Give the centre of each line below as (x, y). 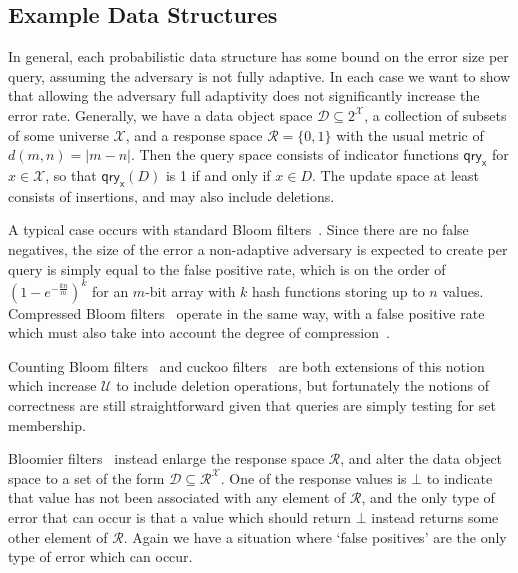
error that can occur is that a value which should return (180, 516)
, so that (71, 174)
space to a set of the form (86, 477)
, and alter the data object (421, 458)
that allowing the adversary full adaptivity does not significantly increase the (244, 95)
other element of (58, 536)
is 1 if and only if (218, 174)
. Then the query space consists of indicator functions (294, 154)
